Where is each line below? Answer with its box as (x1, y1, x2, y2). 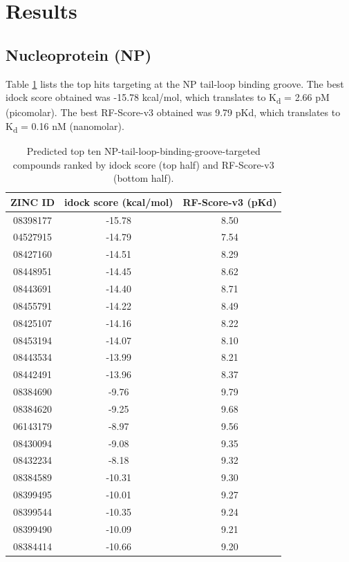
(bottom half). (113, 171, 174, 185)
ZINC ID (10, 194, 55, 209)
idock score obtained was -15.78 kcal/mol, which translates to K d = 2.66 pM (6, 90, 330, 106)
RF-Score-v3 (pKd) (182, 194, 277, 209)
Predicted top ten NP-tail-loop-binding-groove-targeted (26, 144, 261, 158)
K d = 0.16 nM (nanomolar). (6, 118, 124, 135)
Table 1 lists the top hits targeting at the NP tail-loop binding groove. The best (6, 76, 344, 91)
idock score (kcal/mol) (64, 194, 173, 209)
